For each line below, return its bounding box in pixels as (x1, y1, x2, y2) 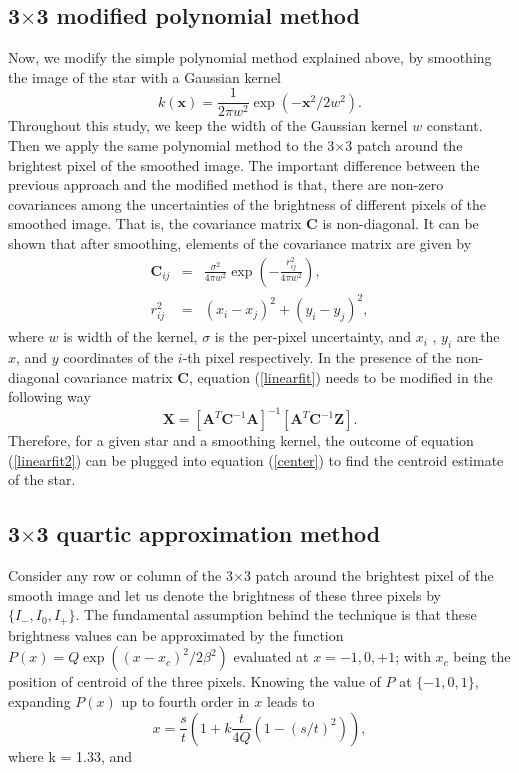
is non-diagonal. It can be (322, 213, 479, 234)
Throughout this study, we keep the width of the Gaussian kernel (8, 115, 408, 136)
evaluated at (233, 646, 309, 667)
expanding (8, 691, 71, 712)
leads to (266, 691, 315, 712)
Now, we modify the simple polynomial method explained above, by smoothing (8, 47, 492, 68)
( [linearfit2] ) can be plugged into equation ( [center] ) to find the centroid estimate (8, 449, 504, 470)
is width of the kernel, (63, 326, 198, 347)
